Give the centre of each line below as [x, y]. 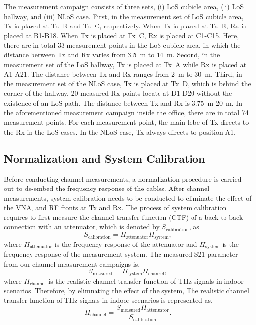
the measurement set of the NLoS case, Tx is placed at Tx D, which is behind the [128, 83]
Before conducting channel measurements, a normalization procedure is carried [123, 178]
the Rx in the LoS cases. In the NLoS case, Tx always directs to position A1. [120, 131]
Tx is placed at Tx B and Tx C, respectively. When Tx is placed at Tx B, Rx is [125, 26]
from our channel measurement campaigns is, [72, 263]
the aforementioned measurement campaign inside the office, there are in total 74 [126, 112]
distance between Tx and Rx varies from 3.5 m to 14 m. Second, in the [112, 54]
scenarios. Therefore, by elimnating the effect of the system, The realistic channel [127, 290]
